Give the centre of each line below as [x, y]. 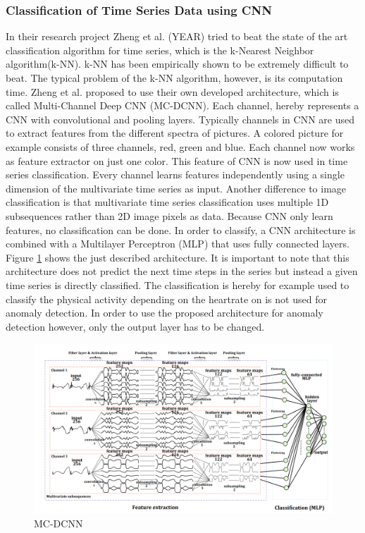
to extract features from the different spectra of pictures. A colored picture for [175, 133]
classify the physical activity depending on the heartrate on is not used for [166, 299]
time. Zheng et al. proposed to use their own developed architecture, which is [172, 91]
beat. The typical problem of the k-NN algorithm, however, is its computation [174, 78]
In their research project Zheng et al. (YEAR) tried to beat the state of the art [177, 36]
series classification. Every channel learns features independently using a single [175, 174]
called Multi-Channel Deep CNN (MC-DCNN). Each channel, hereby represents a [182, 105]
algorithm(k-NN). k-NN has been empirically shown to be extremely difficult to [177, 64]
